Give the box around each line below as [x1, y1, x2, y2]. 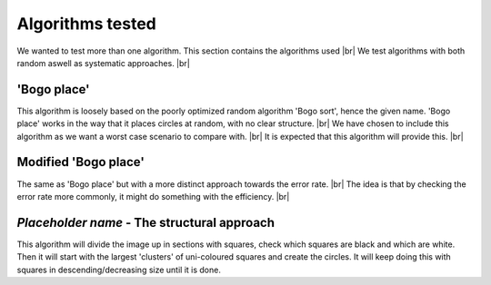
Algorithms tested [16, 14, 156, 34]
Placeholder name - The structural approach [16, 214, 276, 231]
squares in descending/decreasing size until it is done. [16, 264, 222, 275]
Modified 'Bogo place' [16, 154, 145, 170]
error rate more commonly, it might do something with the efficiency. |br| [16, 191, 290, 201]
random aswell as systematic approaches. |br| [16, 57, 190, 68]
